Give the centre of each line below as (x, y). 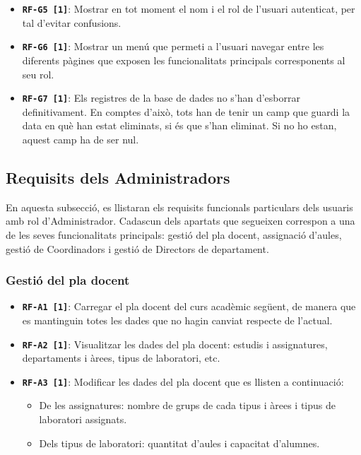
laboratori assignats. (83, 419)
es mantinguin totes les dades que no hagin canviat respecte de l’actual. (177, 320)
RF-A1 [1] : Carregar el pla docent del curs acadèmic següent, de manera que (189, 306)
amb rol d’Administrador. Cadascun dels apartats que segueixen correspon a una (180, 221)
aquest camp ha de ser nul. (81, 139)
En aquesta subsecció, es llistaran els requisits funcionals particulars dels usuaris (179, 207)
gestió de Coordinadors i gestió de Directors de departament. (137, 248)
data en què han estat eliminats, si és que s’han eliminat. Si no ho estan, (179, 125)
